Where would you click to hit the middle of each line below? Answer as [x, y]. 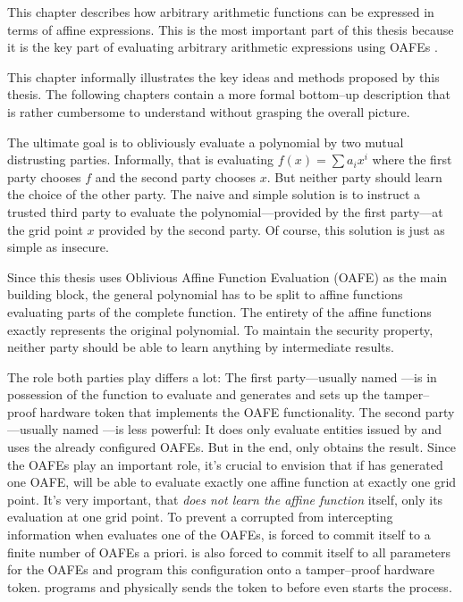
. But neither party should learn [354, 176]
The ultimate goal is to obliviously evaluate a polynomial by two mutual [206, 142]
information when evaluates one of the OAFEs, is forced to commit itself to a [219, 535]
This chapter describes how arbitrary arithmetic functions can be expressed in [221, 12]
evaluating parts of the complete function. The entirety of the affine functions [219, 311]
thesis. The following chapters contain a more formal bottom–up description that [229, 94]
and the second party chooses [175, 176]
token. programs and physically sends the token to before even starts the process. [230, 586]
